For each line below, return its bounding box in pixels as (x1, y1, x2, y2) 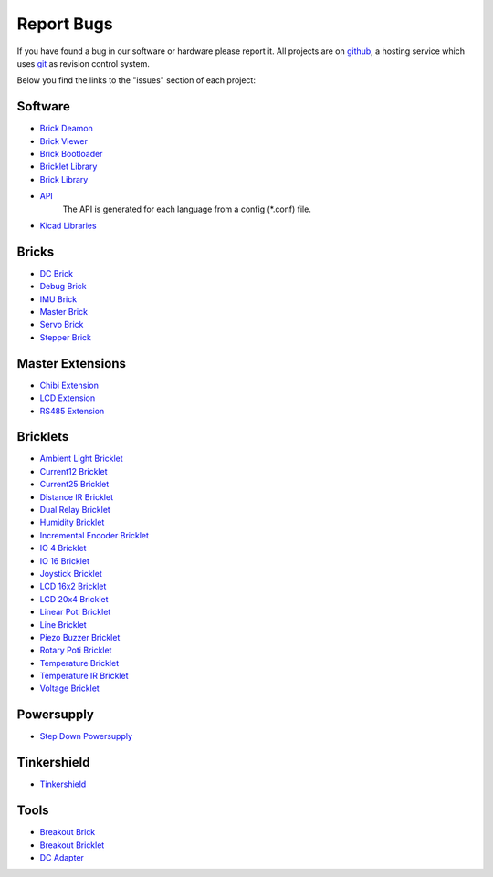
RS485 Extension (39, 405, 105, 416)
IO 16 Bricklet (39, 555, 90, 566)
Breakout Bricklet (39, 840, 105, 851)
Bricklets (16, 429, 69, 444)
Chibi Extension (39, 380, 100, 391)
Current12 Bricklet (39, 465, 108, 476)
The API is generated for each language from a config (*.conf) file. (62, 204, 312, 214)
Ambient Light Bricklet (39, 453, 123, 465)
